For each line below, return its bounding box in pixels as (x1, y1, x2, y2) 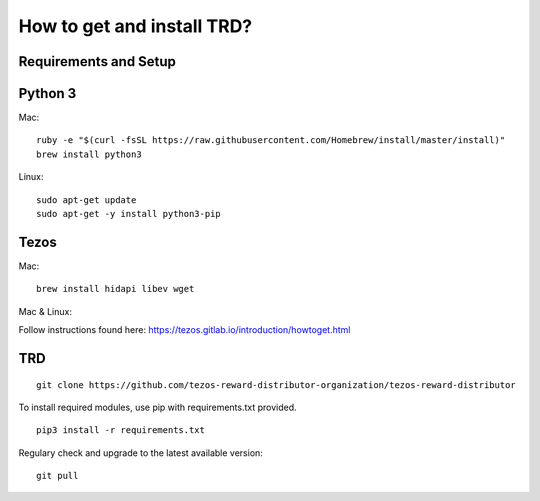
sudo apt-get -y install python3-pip (36, 208, 222, 220)
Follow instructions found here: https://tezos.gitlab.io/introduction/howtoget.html (18, 324, 351, 336)
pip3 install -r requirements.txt (36, 425, 205, 436)
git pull (36, 470, 79, 482)
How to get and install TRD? (18, 15, 253, 37)
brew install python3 (36, 148, 142, 160)
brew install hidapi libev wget (36, 283, 195, 295)
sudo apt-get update (36, 194, 137, 205)
